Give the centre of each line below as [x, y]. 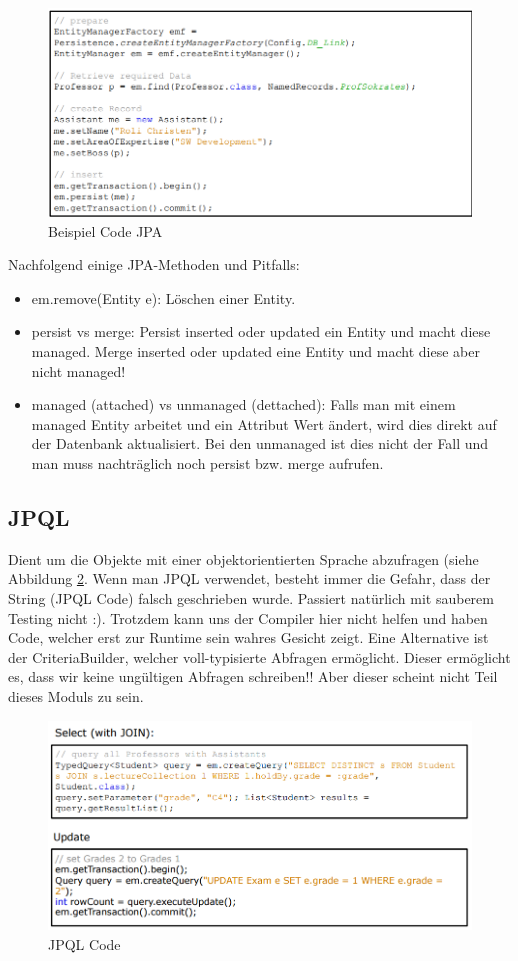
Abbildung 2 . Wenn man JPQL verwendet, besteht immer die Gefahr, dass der [249, 578]
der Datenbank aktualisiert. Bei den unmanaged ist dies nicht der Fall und [260, 443]
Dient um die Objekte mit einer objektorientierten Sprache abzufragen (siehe [243, 558]
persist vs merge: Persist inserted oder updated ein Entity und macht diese [261, 331]
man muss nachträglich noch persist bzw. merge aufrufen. [207, 462]
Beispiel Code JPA [105, 230]
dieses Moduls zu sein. [76, 695]
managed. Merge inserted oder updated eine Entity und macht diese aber [255, 351]
